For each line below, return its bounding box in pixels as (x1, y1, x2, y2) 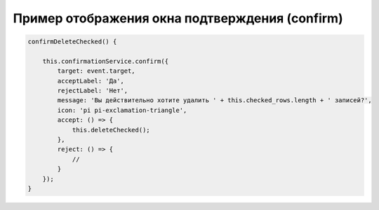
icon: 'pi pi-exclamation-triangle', (57, 106, 187, 114)
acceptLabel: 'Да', (57, 77, 124, 85)
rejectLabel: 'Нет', (57, 87, 128, 94)
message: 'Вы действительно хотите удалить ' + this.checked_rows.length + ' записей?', (57, 97, 372, 104)
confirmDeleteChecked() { (27, 38, 117, 45)
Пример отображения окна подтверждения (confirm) (13, 10, 343, 26)
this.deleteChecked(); (72, 126, 150, 134)
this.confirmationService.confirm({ (42, 57, 168, 65)
